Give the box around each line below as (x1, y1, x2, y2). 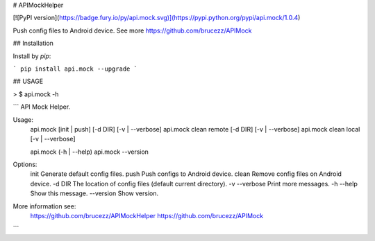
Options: (12, 160, 37, 169)
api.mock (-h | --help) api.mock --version (30, 148, 149, 156)
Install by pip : (12, 52, 51, 60)
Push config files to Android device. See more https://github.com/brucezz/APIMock (12, 26, 252, 35)
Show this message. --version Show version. (30, 189, 159, 197)
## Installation (12, 39, 53, 48)
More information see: (12, 202, 76, 211)
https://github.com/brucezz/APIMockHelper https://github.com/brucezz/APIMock (30, 212, 264, 220)
